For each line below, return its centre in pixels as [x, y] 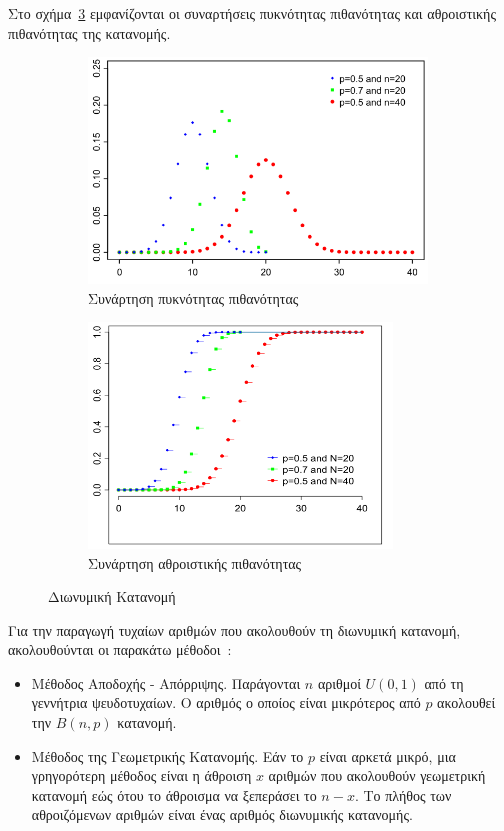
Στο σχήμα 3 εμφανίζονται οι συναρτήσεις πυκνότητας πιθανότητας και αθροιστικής [252, 13]
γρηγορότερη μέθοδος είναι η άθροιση [141, 775]
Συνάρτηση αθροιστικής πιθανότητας [195, 562]
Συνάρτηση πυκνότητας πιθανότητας [193, 297]
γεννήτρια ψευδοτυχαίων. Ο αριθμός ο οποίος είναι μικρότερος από [226, 702]
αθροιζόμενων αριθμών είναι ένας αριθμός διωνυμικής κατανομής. [222, 814]
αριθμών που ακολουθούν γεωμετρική [377, 775]
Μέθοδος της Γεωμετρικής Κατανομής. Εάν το [167, 755]
